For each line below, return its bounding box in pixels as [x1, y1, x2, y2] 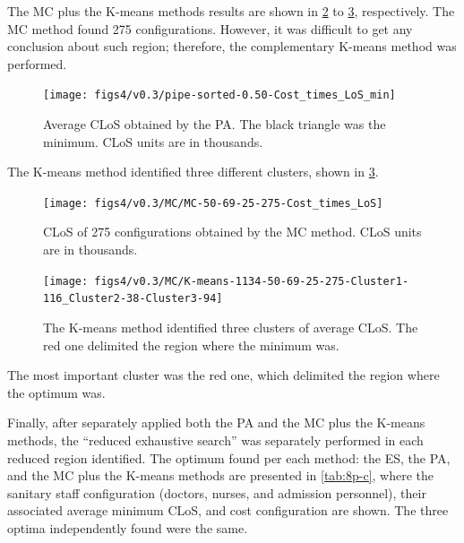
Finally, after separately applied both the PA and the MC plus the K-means [7, 413, 425, 432]
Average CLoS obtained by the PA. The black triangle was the [43, 115, 386, 134]
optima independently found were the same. [7, 518, 248, 537]
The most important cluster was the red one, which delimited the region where [7, 366, 440, 384]
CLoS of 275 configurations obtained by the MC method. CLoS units [43, 222, 422, 241]
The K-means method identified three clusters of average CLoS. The [43, 317, 418, 336]
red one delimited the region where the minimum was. [43, 335, 339, 354]
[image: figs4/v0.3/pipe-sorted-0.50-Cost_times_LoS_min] [43, 89, 396, 102]
